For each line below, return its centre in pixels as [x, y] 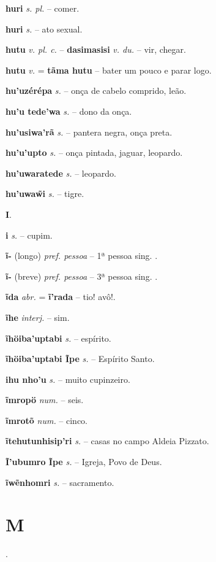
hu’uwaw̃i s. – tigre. [45, 194]
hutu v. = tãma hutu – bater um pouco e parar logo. [109, 70]
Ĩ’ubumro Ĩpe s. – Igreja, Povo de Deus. [84, 462]
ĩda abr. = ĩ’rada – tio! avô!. [61, 297]
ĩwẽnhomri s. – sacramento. [60, 482]
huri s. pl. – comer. [43, 8]
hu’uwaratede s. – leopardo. [61, 173]
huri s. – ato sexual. [44, 29]
